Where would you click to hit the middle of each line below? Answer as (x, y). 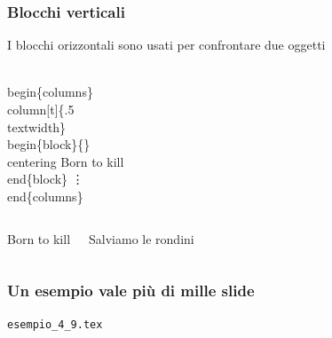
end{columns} (45, 196)
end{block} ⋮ (46, 179)
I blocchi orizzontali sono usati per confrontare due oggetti (166, 45)
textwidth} (37, 126)
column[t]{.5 (41, 109)
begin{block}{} (49, 144)
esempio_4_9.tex (55, 325)
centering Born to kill (66, 161)
